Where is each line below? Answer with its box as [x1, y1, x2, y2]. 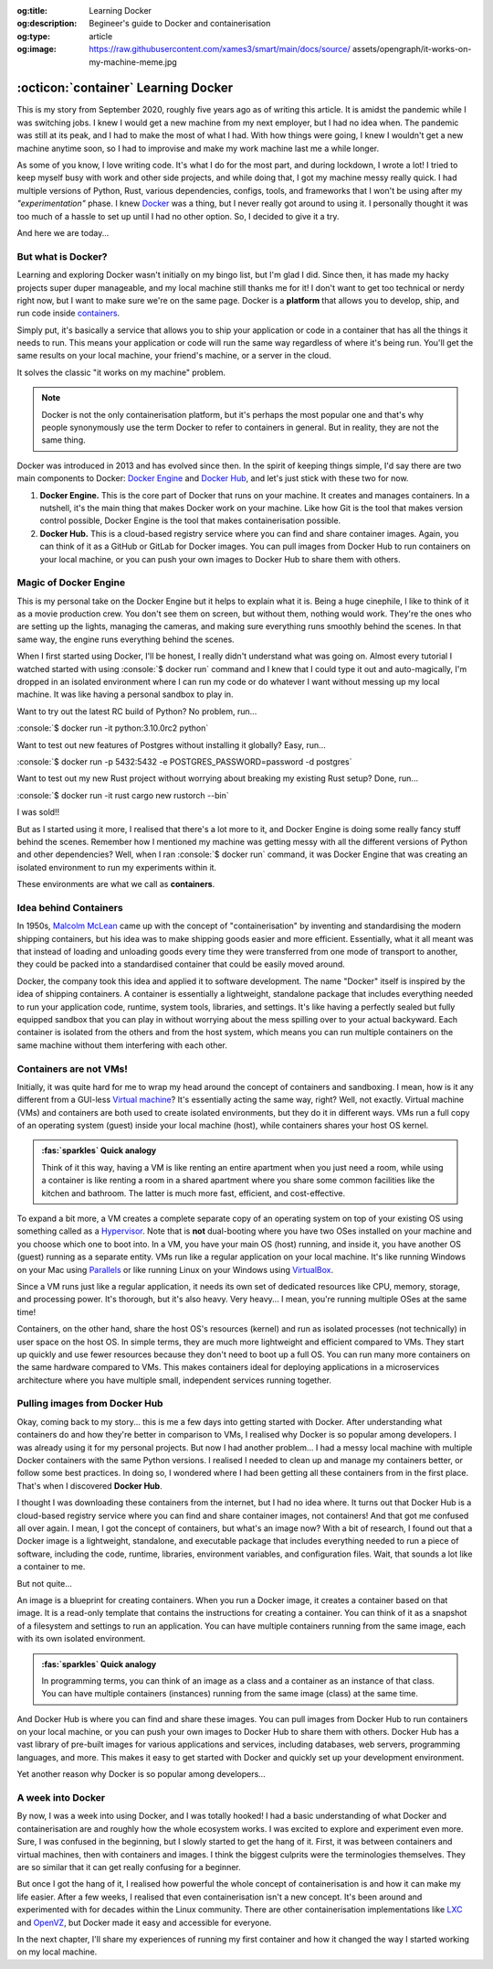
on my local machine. [16, 1946, 98, 1957]
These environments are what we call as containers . [16, 879, 215, 890]
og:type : [16, 30, 50, 41]
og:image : [16, 44, 57, 55]
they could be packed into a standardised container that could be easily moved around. [16, 958, 346, 969]
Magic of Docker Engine [16, 576, 126, 589]
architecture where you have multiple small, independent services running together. [16, 1375, 332, 1386]
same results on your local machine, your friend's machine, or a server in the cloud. [16, 350, 332, 361]
